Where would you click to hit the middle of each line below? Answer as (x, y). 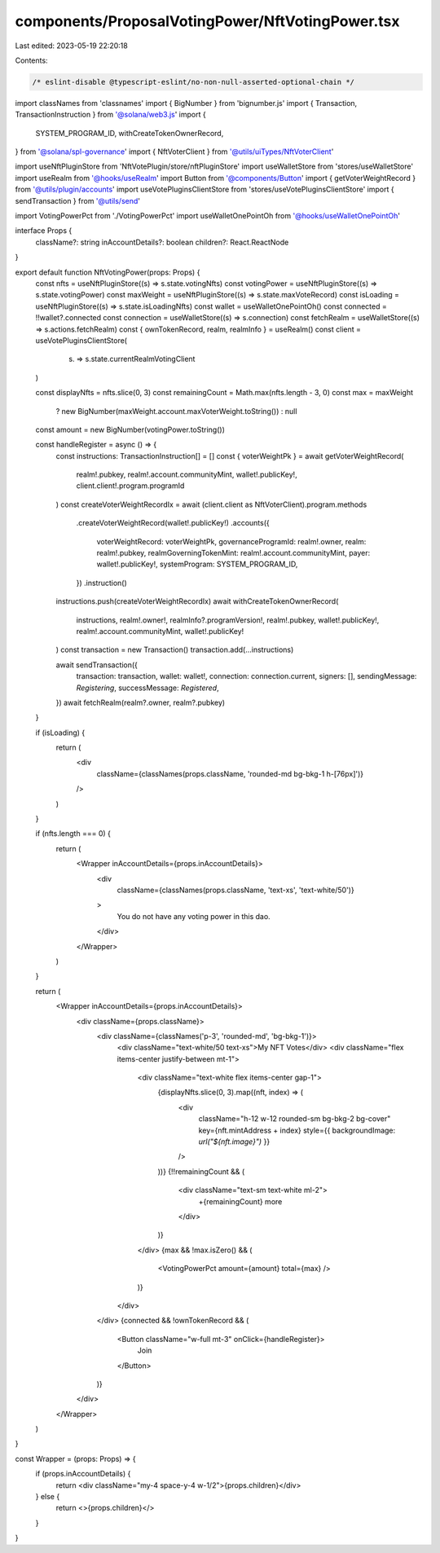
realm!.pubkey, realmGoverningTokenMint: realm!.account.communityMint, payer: (233, 553)
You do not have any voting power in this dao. (194, 916)
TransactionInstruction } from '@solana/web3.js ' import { (111, 115)
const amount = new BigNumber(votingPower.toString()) (130, 429)
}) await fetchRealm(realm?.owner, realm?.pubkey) (141, 702)
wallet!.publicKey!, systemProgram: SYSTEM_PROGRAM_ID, (197, 564)
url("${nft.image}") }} (234, 1142)
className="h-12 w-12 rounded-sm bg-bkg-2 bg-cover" (295, 1119)
